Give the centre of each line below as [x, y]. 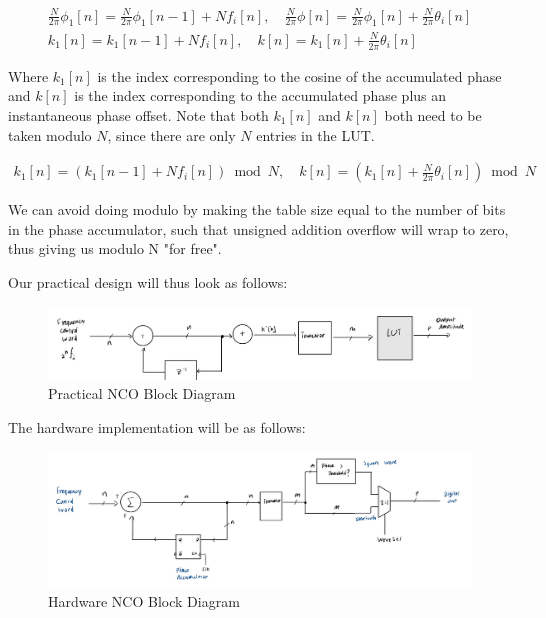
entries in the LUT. [315, 134]
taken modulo [50, 134]
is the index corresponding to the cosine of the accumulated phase [299, 75]
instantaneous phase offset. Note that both [138, 114]
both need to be [433, 114]
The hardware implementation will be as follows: [157, 427]
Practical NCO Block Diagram [142, 393]
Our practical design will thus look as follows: [148, 281]
